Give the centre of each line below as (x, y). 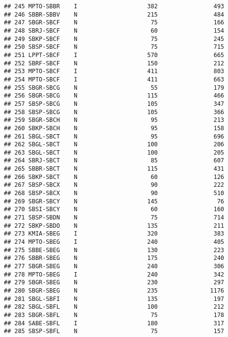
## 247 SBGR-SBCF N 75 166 (114, 23)
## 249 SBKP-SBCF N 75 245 (114, 39)
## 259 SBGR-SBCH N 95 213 (114, 120)
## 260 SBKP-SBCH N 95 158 (114, 128)
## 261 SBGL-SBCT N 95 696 (114, 136)
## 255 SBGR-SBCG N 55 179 (114, 88)
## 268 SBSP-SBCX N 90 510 (114, 193)
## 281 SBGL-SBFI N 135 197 (114, 299)
